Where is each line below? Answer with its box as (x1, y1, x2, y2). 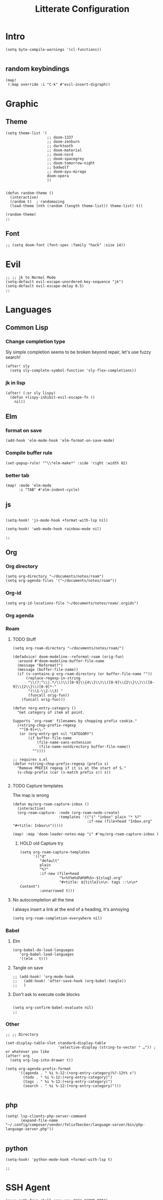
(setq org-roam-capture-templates (19, 850, 90, 854)
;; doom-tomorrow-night (47, 161, 95, 165)
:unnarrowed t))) (39, 888, 75, 893)
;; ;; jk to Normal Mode (5, 275, 56, 280)
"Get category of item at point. (17, 710, 85, 715)
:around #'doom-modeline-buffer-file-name (17, 658, 105, 664)
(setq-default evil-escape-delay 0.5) (5, 283, 84, 288)
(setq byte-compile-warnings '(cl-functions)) (5, 47, 102, 52)
